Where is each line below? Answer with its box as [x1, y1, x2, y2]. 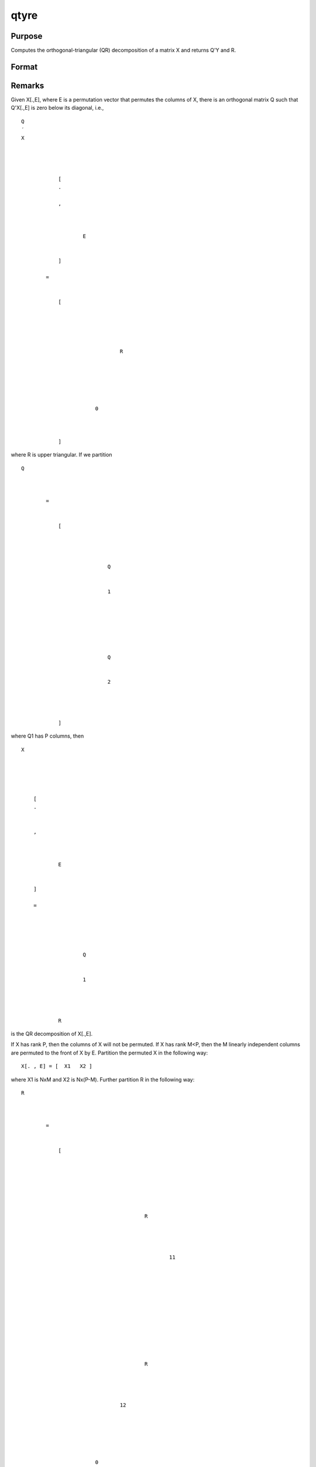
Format [11, 62, 38, 72]
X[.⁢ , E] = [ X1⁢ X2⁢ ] [21, 1063, 92, 1070]
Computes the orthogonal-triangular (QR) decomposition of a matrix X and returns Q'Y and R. [11, 47, 236, 54]
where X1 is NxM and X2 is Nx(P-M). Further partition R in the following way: [11, 1076, 195, 1083]
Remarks [11, 80, 44, 90]
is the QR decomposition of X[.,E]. [11, 1030, 93, 1037]
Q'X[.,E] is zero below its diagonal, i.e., [11, 104, 104, 111]
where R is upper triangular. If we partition [11, 451, 112, 458]
